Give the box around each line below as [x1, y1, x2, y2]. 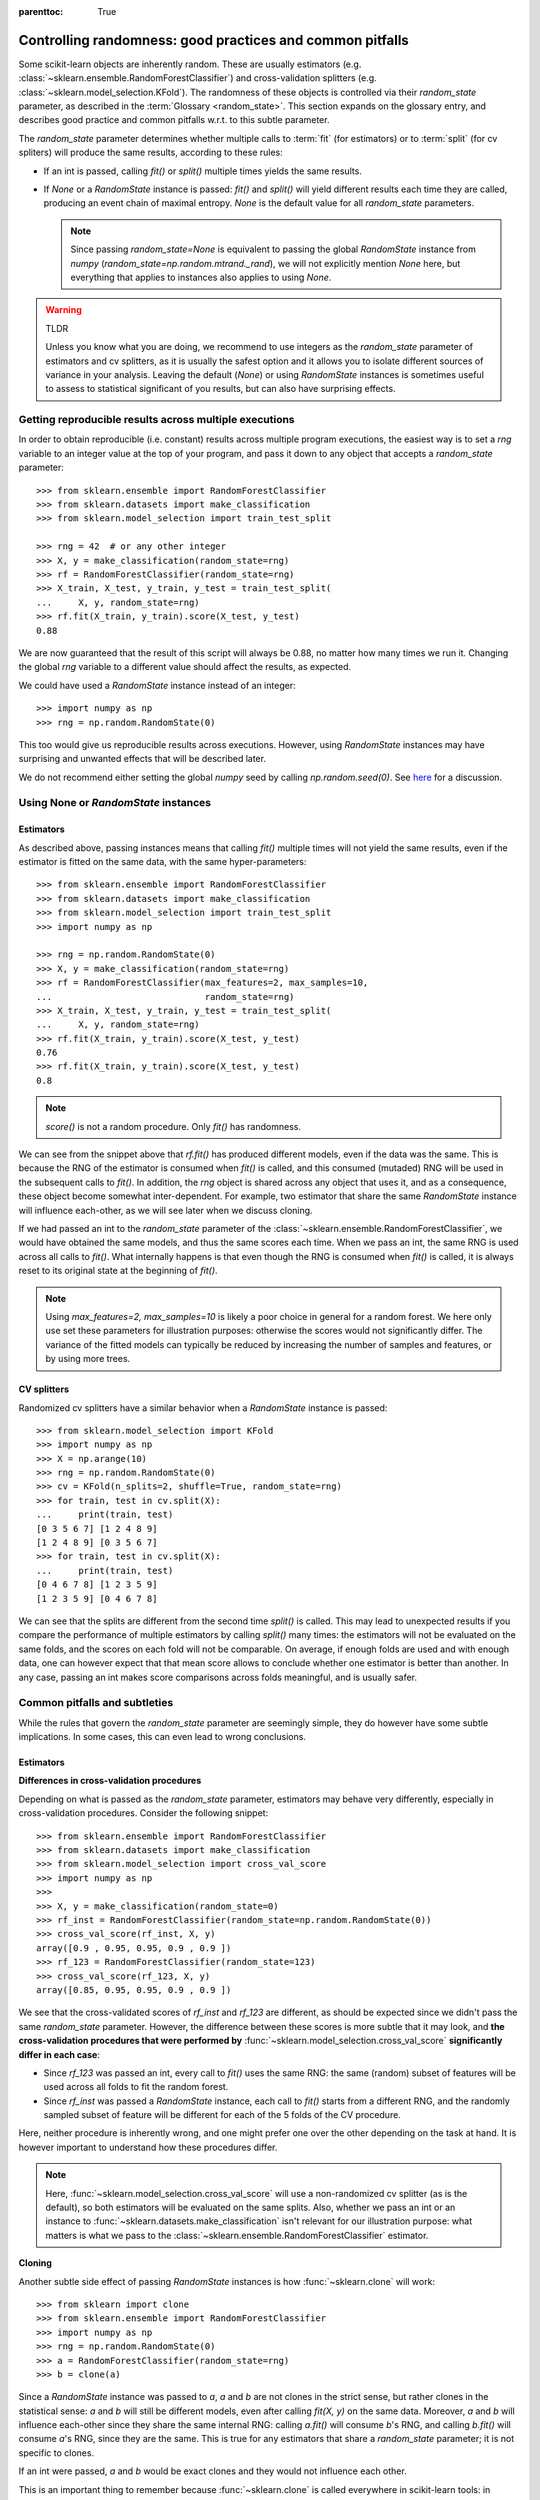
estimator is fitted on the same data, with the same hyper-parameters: [18, 856, 307, 868]
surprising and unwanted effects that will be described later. [18, 753, 267, 765]
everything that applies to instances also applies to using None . [70, 271, 332, 283]
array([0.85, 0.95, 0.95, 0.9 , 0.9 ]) [36, 1984, 232, 1995]
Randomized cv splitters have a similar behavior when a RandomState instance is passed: [18, 1401, 388, 1414]
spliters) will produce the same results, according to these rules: [18, 146, 284, 159]
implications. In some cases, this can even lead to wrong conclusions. [18, 1731, 307, 1743]
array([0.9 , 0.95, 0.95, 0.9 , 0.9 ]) [36, 1942, 232, 1954]
